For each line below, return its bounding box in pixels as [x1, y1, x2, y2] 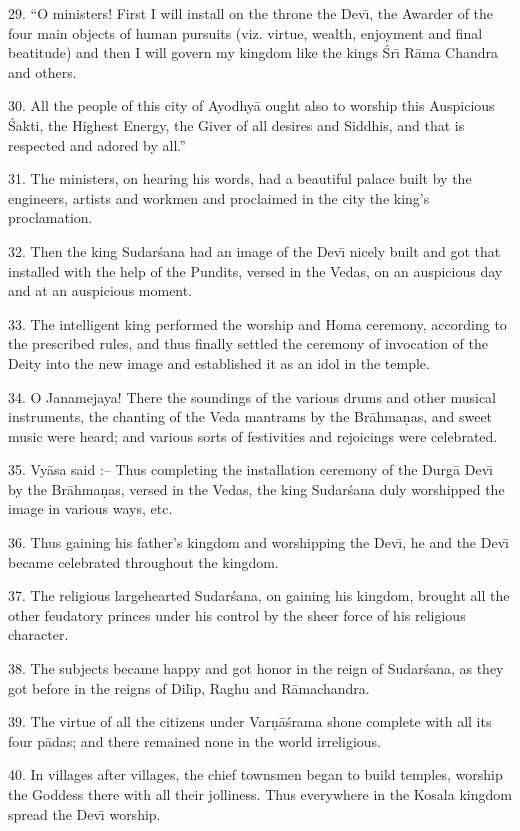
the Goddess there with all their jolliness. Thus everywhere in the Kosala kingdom [8, 784, 512, 804]
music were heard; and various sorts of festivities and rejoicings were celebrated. [8, 425, 498, 446]
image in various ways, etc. [8, 498, 173, 519]
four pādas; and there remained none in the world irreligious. [8, 730, 381, 751]
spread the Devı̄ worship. [8, 803, 161, 824]
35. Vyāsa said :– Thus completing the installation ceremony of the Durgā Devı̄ [8, 459, 493, 480]
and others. [8, 61, 77, 82]
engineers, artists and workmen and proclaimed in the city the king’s [8, 187, 430, 208]
